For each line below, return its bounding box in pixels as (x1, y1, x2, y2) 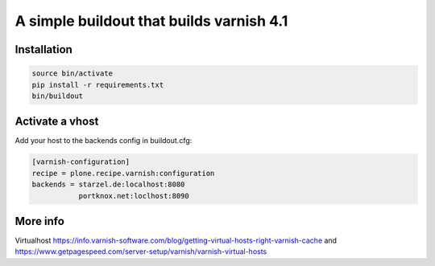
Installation (14, 43, 72, 56)
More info (14, 215, 64, 228)
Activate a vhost (14, 115, 99, 129)
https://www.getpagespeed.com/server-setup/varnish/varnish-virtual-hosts (14, 247, 267, 256)
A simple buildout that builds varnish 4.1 (14, 12, 288, 30)
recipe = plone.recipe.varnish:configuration (31, 169, 215, 178)
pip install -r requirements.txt (31, 80, 164, 89)
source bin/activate (31, 69, 113, 78)
